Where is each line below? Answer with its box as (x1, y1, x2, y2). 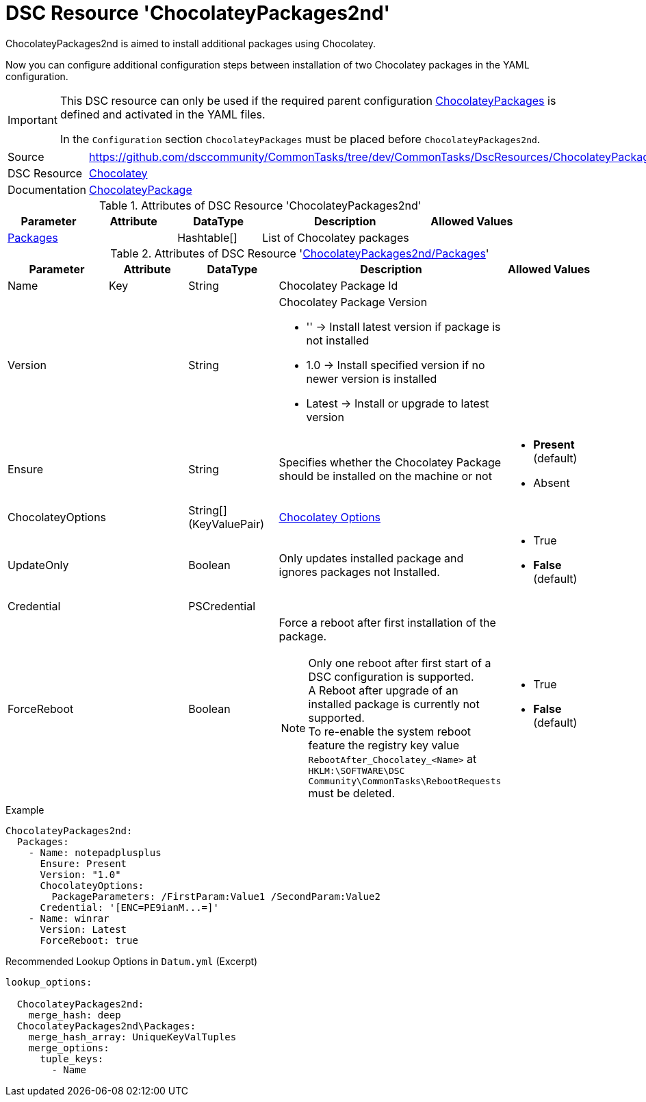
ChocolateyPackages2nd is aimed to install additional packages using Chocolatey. (5, 37, 376, 49)
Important (8, 112, 57, 127)
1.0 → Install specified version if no (306, 358, 485, 372)
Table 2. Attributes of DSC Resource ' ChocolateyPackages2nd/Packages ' (110, 246, 489, 260)
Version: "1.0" (40, 868, 121, 880)
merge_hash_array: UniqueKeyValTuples (28, 1031, 237, 1042)
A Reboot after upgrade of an (308, 683, 458, 697)
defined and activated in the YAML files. (60, 107, 266, 121)
